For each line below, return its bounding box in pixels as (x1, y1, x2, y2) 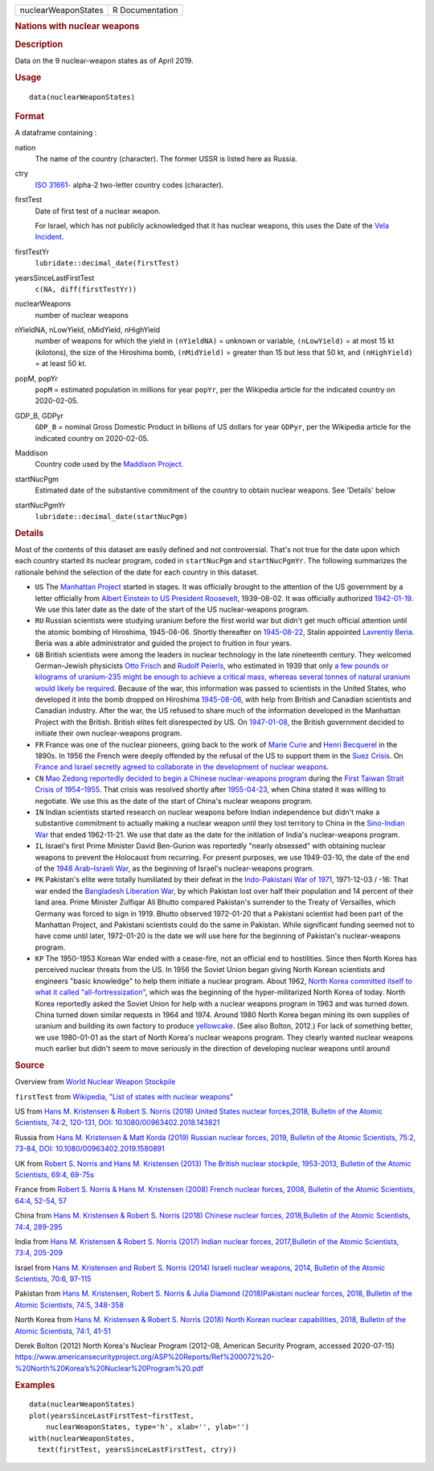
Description (14, 39, 63, 50)
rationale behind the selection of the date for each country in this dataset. (14, 567, 259, 577)
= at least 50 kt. (35, 359, 88, 369)
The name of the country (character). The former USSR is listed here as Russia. (35, 154, 297, 164)
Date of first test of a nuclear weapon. (35, 206, 161, 216)
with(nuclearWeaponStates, (29, 1433, 136, 1443)
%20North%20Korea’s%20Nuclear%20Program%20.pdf (14, 1363, 204, 1373)
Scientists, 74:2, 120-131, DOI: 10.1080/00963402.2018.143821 (14, 1118, 220, 1127)
